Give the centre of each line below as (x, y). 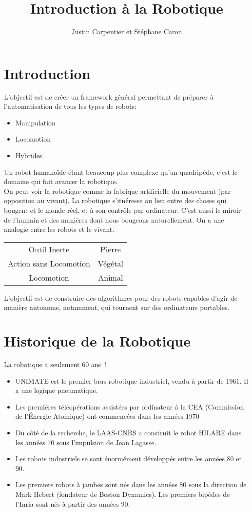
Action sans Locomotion (49, 263)
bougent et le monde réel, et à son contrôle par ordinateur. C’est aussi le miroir (123, 210)
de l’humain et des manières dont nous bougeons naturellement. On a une (114, 219)
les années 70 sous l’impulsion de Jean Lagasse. (86, 442)
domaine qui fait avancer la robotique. (61, 181)
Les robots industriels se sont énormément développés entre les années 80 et (128, 459)
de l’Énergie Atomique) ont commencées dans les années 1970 (107, 416)
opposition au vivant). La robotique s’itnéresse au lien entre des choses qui (115, 200)
